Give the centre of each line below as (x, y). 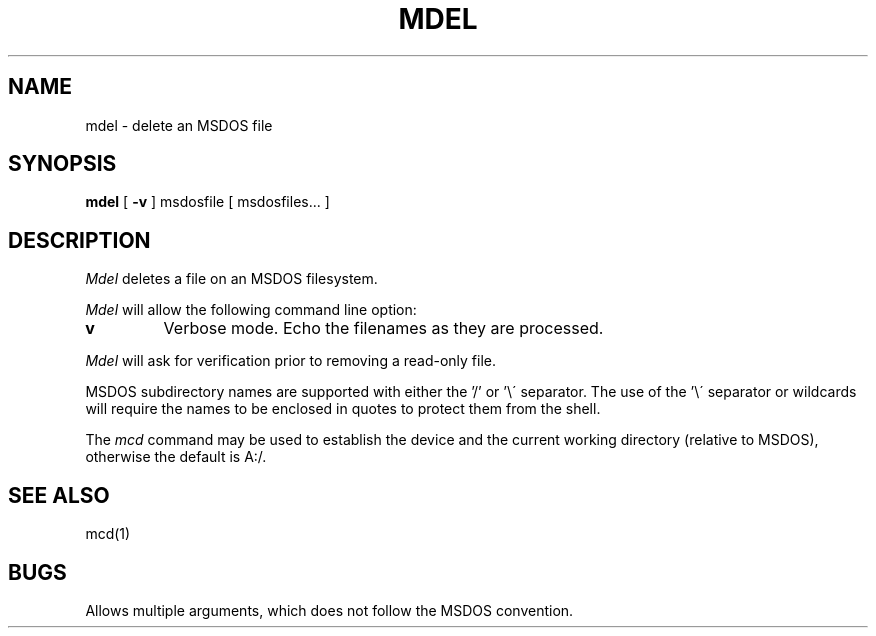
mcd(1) (108, 534)
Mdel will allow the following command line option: (251, 310)
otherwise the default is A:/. (176, 457)
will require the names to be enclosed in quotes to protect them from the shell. (343, 409)
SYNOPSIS (62, 164)
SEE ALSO (59, 495)
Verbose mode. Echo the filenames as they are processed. (383, 328)
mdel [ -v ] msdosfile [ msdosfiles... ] (207, 202)
